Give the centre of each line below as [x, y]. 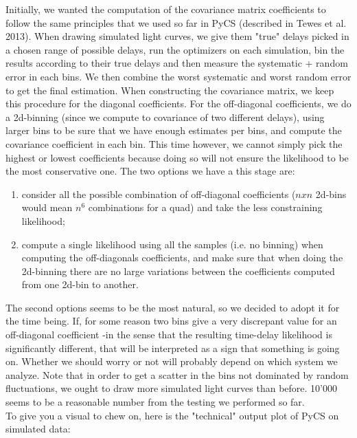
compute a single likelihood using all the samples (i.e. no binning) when [172, 244]
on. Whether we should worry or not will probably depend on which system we [172, 361]
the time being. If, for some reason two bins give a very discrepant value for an [171, 321]
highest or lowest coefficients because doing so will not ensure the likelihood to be [177, 157]
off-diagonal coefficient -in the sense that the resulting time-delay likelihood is [169, 335]
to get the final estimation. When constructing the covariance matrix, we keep [170, 90]
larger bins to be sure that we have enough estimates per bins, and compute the [174, 130]
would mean [47, 207]
